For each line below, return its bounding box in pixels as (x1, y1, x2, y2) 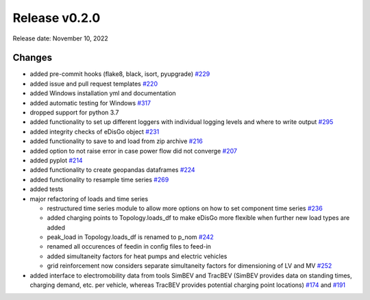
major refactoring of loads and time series (29, 195, 149, 203)
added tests (29, 185, 64, 193)
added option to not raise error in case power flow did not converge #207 (29, 147, 238, 155)
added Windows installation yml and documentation (29, 89, 176, 97)
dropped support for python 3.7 (29, 108, 119, 116)
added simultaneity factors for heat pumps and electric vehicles (47, 252, 227, 260)
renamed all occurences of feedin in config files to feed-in (47, 242, 212, 251)
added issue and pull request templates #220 (29, 79, 158, 88)
